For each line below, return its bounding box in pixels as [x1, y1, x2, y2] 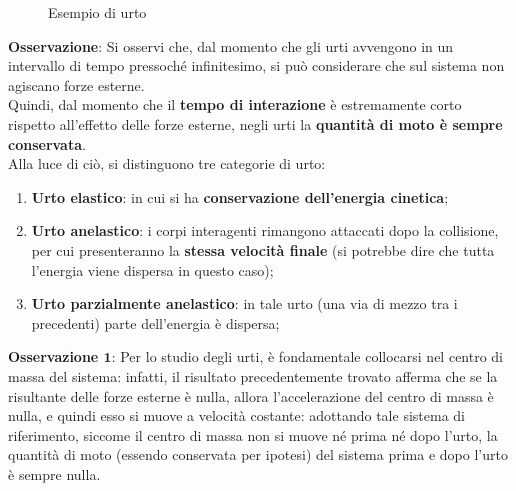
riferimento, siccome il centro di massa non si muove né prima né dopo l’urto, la [8, 424, 498, 445]
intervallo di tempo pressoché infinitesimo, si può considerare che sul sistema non [8, 55, 505, 76]
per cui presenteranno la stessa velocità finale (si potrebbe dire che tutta [31, 239, 495, 260]
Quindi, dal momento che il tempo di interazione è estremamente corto [8, 94, 462, 115]
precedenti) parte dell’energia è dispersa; [31, 312, 280, 333]
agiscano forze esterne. [8, 74, 145, 95]
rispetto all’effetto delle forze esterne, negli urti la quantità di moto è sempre [8, 113, 503, 134]
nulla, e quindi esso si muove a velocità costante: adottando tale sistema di [8, 405, 465, 426]
